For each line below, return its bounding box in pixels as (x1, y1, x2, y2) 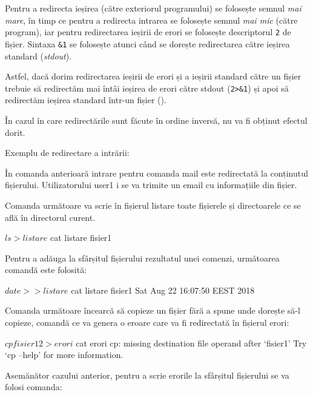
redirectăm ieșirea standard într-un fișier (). (5, 93, 166, 106)
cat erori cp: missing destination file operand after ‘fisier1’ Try (76, 336, 307, 349)
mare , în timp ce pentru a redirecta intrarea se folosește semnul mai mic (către (5, 13, 298, 26)
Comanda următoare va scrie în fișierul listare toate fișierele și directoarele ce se (5, 198, 301, 211)
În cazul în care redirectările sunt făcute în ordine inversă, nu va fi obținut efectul (5, 113, 308, 126)
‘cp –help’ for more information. (5, 348, 124, 361)
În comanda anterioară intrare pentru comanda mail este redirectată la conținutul (5, 166, 308, 179)
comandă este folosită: (5, 263, 87, 276)
